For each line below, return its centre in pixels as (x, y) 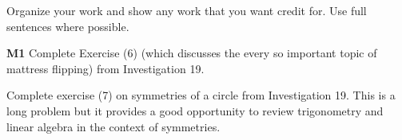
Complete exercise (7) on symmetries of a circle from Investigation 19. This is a (201, 95)
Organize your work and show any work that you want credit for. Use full (187, 10)
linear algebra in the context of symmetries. (113, 126)
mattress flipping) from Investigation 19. (105, 68)
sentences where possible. (68, 26)
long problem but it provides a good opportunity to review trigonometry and (195, 110)
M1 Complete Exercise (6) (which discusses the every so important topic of (192, 53)
